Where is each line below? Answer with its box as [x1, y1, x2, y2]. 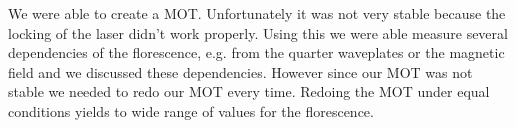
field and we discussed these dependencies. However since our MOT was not [8, 61, 473, 82]
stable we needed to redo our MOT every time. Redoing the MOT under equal [8, 81, 490, 102]
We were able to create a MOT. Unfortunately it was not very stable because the [8, 3, 506, 23]
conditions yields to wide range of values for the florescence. [8, 100, 374, 121]
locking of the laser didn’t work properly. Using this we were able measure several [8, 22, 508, 43]
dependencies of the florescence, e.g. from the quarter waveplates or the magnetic [8, 42, 505, 63]
